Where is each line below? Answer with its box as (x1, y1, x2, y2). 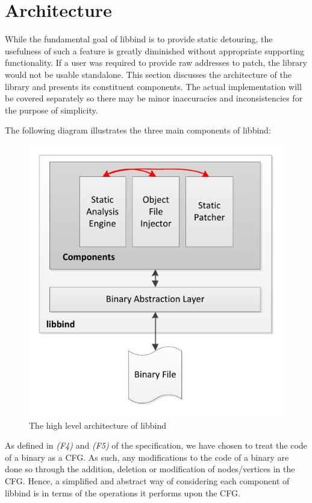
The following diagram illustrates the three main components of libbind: (5, 124, 271, 136)
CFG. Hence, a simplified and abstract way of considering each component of (5, 474, 290, 487)
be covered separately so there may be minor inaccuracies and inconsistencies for (5, 92, 303, 104)
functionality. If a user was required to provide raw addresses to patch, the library (5, 56, 307, 69)
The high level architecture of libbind (29, 418, 166, 431)
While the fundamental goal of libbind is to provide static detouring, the (5, 33, 273, 45)
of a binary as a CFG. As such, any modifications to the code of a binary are (5, 450, 289, 463)
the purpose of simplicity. (5, 103, 98, 116)
